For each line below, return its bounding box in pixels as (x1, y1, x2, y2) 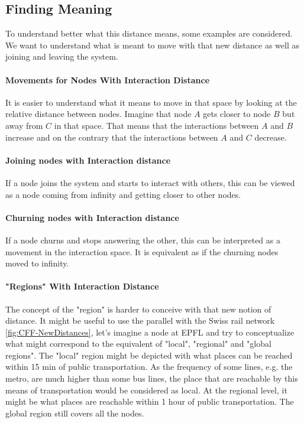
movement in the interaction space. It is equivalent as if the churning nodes (5, 245, 279, 258)
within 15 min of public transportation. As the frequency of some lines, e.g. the (5, 360, 293, 373)
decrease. (254, 131, 287, 143)
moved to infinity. (5, 257, 69, 269)
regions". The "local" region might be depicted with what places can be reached (5, 349, 293, 361)
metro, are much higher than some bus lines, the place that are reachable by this (5, 372, 298, 385)
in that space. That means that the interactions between (54, 119, 259, 131)
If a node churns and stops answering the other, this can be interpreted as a (5, 233, 280, 246)
